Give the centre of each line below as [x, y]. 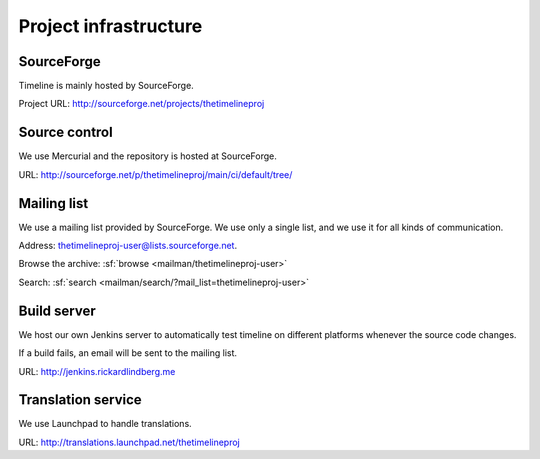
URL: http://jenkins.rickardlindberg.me [97, 371]
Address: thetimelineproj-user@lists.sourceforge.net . [128, 246]
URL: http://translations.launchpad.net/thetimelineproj [129, 442]
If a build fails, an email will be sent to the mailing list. [128, 353]
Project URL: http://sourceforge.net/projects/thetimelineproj [141, 104]
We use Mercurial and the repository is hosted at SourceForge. [147, 156]
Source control [66, 132]
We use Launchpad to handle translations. [105, 424]
